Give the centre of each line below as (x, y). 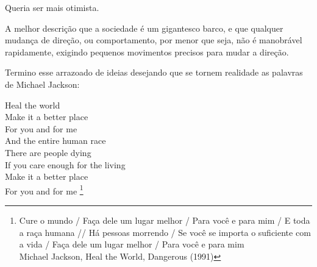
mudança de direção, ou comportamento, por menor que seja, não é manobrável (154, 40)
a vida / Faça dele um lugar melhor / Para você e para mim (132, 244)
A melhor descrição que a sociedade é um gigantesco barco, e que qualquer (144, 28)
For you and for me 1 (44, 190)
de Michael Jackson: (42, 84)
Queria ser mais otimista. (52, 7)
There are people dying (48, 152)
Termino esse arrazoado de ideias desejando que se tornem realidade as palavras (154, 72)
